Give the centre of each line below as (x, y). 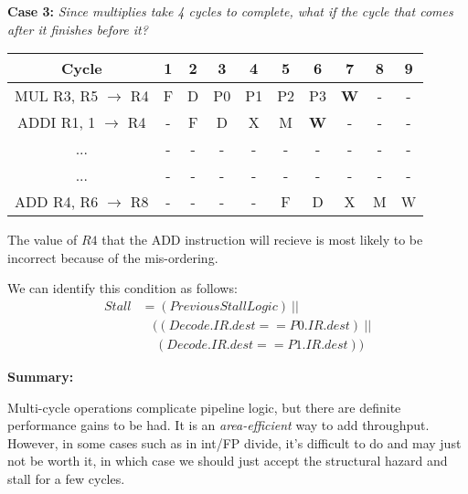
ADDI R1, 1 (57, 122)
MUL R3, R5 (57, 96)
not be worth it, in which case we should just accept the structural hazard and (228, 461)
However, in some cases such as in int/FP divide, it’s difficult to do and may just (234, 442)
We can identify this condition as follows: (122, 288)
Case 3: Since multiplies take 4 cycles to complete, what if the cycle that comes (230, 11)
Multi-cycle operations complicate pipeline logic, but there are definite (204, 407)
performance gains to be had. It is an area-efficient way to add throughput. (218, 425)
